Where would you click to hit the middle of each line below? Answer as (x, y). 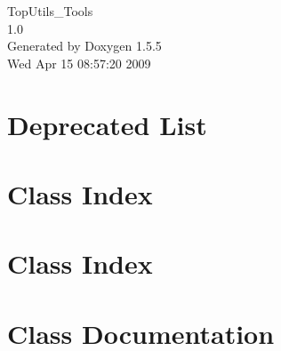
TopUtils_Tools (50, 11)
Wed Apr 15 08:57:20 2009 (79, 63)
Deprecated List (107, 124)
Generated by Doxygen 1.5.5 (84, 46)
